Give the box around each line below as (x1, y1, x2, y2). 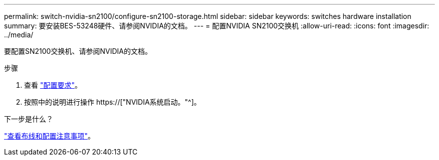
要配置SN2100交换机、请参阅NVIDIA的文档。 (4, 47, 152, 55)
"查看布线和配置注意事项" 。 (4, 132, 95, 140)
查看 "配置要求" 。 (24, 81, 82, 89)
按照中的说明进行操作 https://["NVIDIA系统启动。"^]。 (24, 98, 201, 106)
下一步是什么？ (4, 115, 53, 123)
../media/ (4, 30, 34, 39)
